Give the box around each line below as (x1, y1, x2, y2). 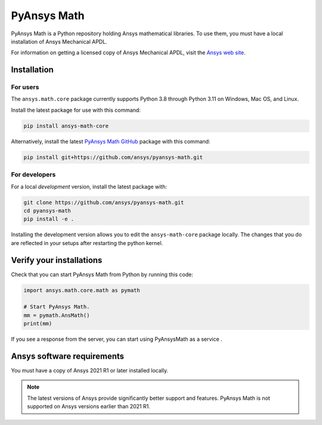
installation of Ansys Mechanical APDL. (11, 38, 107, 45)
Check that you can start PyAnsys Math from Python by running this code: (11, 271, 193, 278)
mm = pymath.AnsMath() (23, 311, 90, 319)
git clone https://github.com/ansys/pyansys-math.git (23, 199, 184, 206)
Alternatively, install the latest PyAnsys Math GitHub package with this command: (11, 137, 210, 145)
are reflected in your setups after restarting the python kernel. (11, 239, 163, 246)
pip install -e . (23, 216, 75, 222)
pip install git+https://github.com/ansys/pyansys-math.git (23, 154, 203, 161)
